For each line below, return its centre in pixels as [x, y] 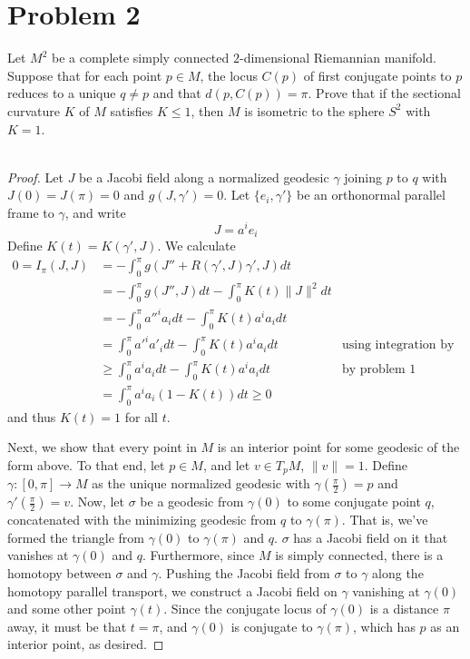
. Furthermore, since [198, 555]
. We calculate [196, 245]
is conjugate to [272, 626]
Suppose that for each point [85, 75]
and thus [32, 416]
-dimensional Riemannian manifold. [338, 58]
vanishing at [386, 590]
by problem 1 [379, 370]
